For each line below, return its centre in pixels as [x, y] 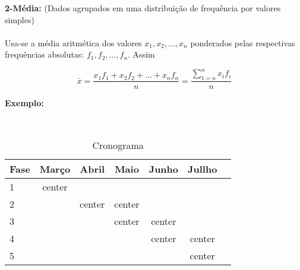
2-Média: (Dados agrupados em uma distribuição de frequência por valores [143, 8]
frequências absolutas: [45, 54]
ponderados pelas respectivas [243, 42]
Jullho [203, 169]
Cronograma [118, 145]
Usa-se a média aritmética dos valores [73, 42]
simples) [20, 19]
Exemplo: [24, 103]
